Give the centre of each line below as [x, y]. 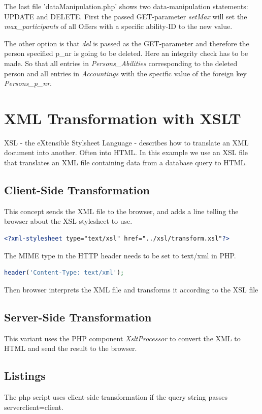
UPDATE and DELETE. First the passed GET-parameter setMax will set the [126, 16]
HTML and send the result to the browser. [71, 348]
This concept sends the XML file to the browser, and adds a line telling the [121, 211]
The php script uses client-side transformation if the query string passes [116, 397]
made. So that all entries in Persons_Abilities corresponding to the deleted [121, 63]
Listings [25, 376]
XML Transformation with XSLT [123, 118]
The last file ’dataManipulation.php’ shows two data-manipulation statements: [126, 6]
